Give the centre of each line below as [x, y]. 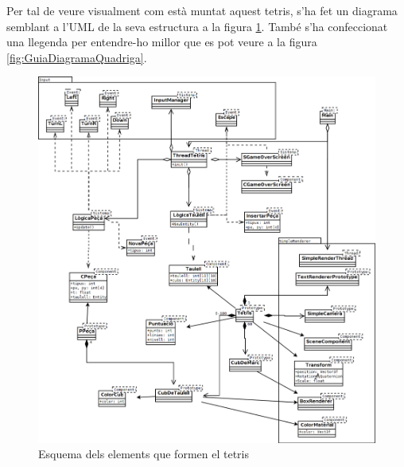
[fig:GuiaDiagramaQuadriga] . [77, 57]
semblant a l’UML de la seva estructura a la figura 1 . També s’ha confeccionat [197, 26]
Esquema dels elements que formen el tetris [144, 454]
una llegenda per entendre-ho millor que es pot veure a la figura [162, 42]
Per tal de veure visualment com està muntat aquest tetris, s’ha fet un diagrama [202, 10]
